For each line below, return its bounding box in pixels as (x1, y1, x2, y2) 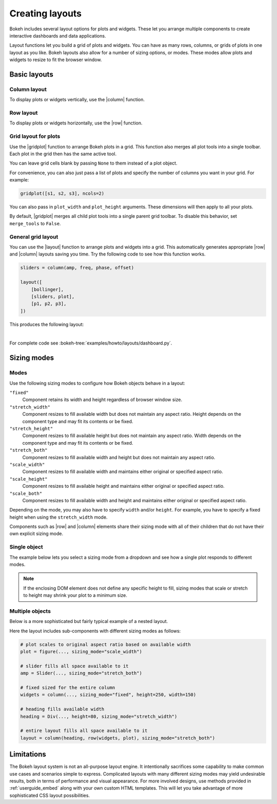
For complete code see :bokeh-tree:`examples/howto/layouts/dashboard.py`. (9, 340, 172, 346)
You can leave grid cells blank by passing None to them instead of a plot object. (9, 160, 177, 167)
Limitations (9, 750, 46, 759)
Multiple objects (9, 607, 51, 614)
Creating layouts (9, 8, 82, 19)
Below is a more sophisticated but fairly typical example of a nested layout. (9, 618, 168, 625)
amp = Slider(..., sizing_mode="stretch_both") (20, 670, 142, 676)
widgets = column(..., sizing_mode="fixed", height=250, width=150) (20, 692, 196, 698)
